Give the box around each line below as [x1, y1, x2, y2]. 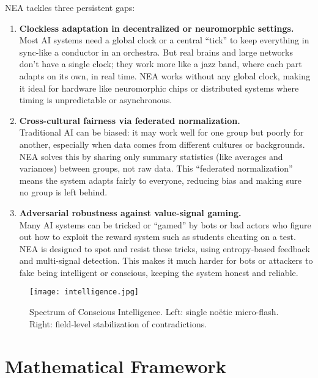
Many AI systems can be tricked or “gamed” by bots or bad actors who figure [19, 218, 311, 231]
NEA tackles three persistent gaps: [5, 1, 135, 13]
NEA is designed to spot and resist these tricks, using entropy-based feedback [19, 242, 310, 255]
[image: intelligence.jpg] [29, 288, 139, 297]
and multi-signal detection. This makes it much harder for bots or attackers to [19, 254, 313, 267]
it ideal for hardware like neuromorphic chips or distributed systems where [19, 81, 299, 94]
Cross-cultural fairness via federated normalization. [19, 114, 240, 126]
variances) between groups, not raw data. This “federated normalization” [19, 162, 293, 175]
